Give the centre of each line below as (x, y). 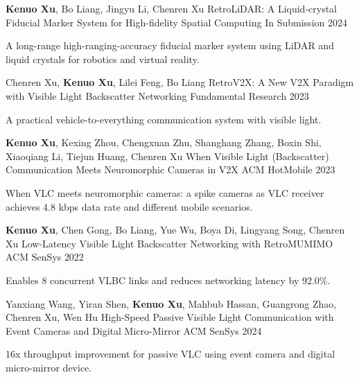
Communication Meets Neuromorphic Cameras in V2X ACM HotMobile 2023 (170, 169)
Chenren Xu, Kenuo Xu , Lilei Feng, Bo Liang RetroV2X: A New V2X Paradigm (180, 82)
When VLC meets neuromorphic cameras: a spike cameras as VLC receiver (165, 192)
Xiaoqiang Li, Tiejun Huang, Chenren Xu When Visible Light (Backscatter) (167, 156)
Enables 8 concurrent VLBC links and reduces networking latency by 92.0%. (168, 280)
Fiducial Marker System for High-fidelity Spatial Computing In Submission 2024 (176, 22)
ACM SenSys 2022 (45, 257)
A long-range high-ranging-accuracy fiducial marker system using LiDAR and (170, 45)
